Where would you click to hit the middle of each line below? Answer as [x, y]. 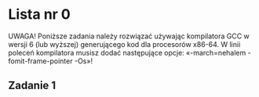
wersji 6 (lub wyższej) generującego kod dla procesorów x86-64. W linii [124, 44]
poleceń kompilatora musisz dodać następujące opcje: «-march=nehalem [127, 52]
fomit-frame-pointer [40, 61]
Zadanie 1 [32, 86]
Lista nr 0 [39, 14]
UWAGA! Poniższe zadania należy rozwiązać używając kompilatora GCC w [129, 36]
